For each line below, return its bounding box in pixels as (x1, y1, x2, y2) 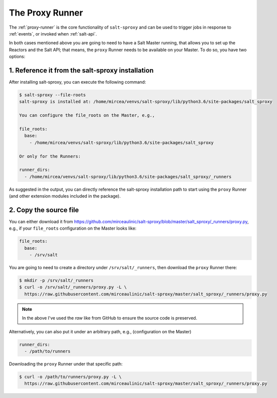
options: (9, 54, 26, 59)
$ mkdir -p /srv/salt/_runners (19, 278, 94, 283)
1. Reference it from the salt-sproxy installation (9, 66, 154, 74)
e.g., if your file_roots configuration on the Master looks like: (9, 225, 137, 231)
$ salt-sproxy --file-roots (19, 92, 86, 97)
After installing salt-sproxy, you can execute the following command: (9, 79, 147, 85)
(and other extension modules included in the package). (9, 193, 121, 199)
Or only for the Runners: (19, 153, 81, 159)
